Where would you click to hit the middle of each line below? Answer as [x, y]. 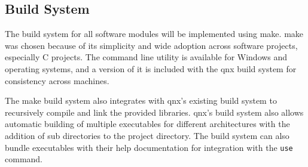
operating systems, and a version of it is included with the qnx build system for [151, 68]
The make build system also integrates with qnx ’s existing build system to [141, 100]
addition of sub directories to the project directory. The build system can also [147, 135]
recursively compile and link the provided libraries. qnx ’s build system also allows [154, 112]
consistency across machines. [57, 80]
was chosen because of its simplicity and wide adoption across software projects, [151, 45]
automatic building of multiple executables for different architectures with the [147, 124]
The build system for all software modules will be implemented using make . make [154, 34]
